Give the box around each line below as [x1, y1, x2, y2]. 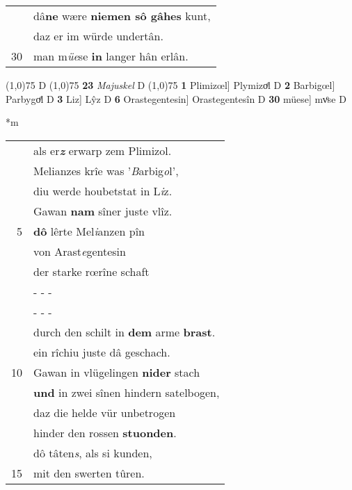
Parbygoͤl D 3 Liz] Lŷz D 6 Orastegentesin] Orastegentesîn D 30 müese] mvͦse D [6, 91, 346, 106]
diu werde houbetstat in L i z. [33, 182, 173, 199]
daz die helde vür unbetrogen [33, 404, 176, 420]
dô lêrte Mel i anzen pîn [33, 222, 145, 239]
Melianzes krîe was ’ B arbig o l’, [33, 162, 179, 179]
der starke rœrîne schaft [33, 263, 150, 279]
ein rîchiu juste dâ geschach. [33, 343, 170, 360]
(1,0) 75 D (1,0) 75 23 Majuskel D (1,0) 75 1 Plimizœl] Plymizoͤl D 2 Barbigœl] [6, 78, 335, 92]
